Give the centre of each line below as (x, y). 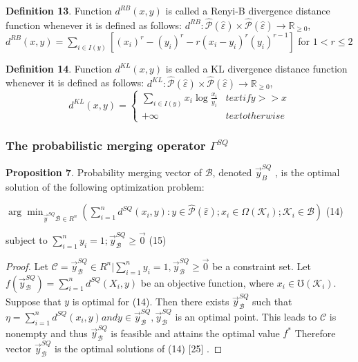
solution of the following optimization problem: (105, 186)
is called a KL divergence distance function (256, 68)
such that (272, 301)
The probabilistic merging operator (106, 145)
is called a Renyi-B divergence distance (248, 10)
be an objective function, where (207, 282)
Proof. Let (27, 266)
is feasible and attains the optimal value (195, 333)
